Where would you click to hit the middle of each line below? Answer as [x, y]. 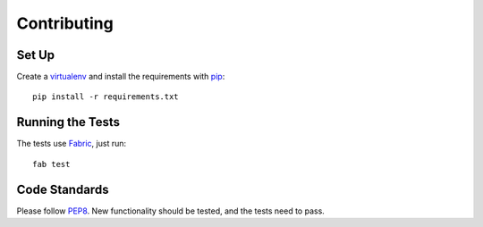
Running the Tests [68, 122]
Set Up [36, 55]
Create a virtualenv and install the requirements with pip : [121, 77]
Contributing [65, 23]
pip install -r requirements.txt [106, 97]
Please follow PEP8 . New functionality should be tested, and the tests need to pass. [171, 211]
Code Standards [63, 189]
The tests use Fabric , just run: [72, 144]
